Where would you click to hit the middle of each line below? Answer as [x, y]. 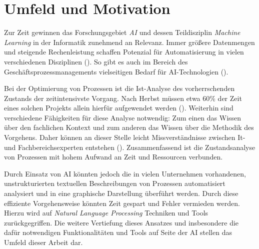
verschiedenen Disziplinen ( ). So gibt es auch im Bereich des [96, 61]
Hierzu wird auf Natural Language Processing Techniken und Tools [106, 213]
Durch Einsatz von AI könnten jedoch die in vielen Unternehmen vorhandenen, [125, 173]
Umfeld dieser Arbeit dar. [43, 242]
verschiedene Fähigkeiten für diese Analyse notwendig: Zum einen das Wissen [123, 117]
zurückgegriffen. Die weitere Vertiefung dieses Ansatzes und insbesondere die [121, 222]
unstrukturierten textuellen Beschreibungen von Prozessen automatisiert [115, 183]
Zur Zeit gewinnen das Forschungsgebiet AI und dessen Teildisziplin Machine [122, 32]
